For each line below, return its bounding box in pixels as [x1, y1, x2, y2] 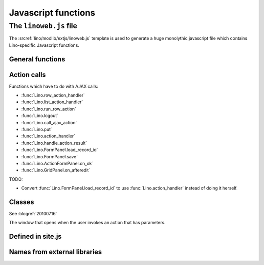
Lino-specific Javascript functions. [9, 42, 79, 48]
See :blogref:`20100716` [9, 211, 57, 217]
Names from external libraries [9, 248, 102, 256]
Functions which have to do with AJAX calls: [9, 83, 99, 89]
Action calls [9, 71, 46, 79]
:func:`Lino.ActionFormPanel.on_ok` [21, 161, 93, 166]
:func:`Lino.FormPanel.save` [21, 153, 78, 159]
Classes [9, 198, 34, 206]
